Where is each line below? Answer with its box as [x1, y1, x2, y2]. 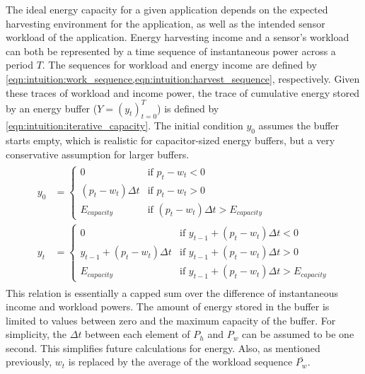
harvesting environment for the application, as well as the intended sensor [6, 16, 325, 30]
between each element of [85, 327, 190, 341]
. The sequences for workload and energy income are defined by [42, 57, 317, 72]
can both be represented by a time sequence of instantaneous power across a [6, 43, 336, 58]
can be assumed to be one [242, 327, 354, 341]
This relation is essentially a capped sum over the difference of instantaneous [6, 285, 339, 300]
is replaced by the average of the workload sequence [68, 354, 293, 369]
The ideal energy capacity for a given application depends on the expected [6, 2, 328, 16]
